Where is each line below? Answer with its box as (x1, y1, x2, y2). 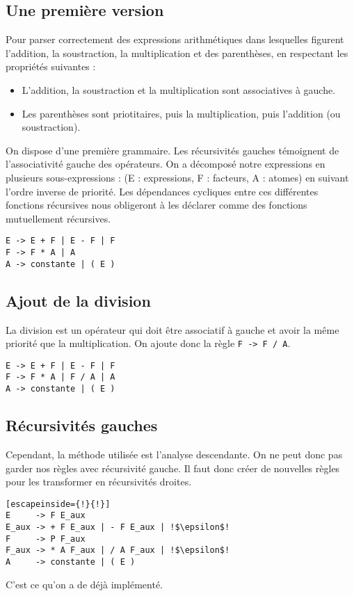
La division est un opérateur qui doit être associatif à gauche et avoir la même (6, 322, 339, 337)
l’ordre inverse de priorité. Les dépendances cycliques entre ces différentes (6, 184, 319, 198)
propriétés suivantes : (6, 59, 96, 74)
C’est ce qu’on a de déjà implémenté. (6, 577, 163, 591)
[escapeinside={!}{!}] (6, 499, 111, 509)
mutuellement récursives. (6, 211, 111, 225)
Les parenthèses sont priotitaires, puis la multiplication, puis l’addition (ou (22, 106, 341, 120)
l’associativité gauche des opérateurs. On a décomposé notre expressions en (6, 156, 325, 171)
